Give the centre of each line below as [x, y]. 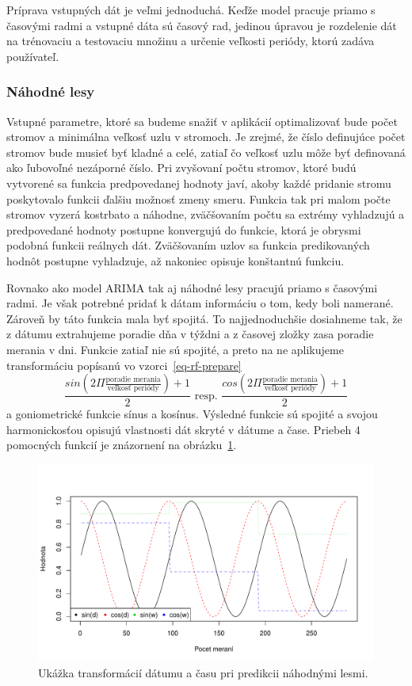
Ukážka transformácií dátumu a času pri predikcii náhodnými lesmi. [203, 672]
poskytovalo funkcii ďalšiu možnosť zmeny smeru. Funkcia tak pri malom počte [198, 198]
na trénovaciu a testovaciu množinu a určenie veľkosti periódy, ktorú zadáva [191, 41]
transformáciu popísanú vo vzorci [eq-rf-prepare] [124, 365]
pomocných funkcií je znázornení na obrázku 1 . [122, 445]
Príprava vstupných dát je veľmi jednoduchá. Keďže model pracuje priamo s [191, 10]
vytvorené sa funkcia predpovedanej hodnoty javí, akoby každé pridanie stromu [199, 183]
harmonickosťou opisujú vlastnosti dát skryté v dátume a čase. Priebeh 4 [183, 429]
